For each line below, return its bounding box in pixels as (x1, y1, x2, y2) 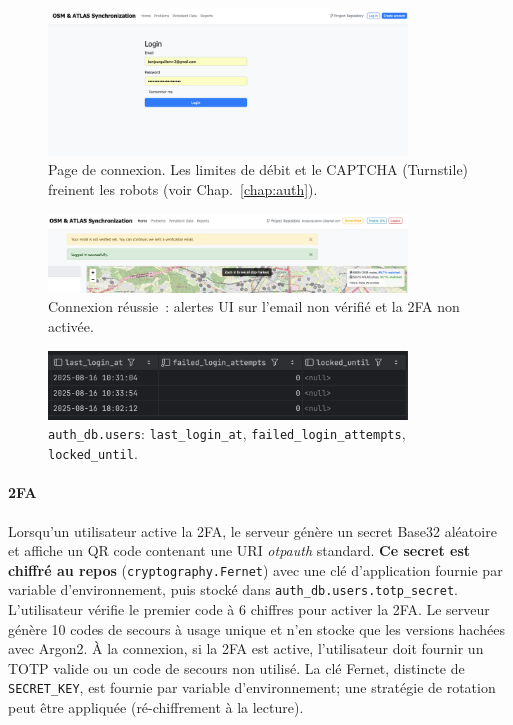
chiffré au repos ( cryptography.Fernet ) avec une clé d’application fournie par (8, 559, 503, 580)
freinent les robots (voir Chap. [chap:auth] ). (48, 179, 318, 199)
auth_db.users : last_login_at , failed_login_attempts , (48, 423, 406, 444)
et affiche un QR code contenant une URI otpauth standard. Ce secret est (8, 540, 470, 561)
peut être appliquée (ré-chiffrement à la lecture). (8, 697, 304, 718)
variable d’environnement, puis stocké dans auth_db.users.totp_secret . (8, 579, 458, 600)
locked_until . (48, 443, 138, 464)
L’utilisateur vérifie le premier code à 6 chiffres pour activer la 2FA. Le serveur (8, 599, 490, 620)
